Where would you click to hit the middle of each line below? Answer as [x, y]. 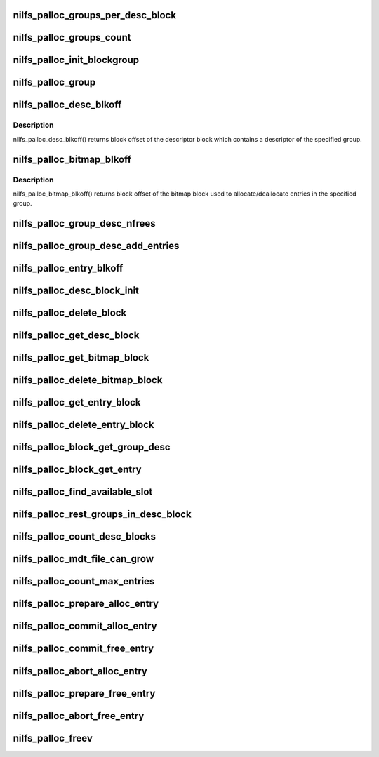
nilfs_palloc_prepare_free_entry [84, 694]
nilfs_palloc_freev [53, 738]
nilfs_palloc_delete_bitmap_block [88, 380]
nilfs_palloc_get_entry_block [77, 402]
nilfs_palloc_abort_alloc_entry [80, 671]
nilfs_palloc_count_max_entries [84, 581]
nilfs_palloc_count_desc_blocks [84, 537]
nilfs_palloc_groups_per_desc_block [95, 15]
